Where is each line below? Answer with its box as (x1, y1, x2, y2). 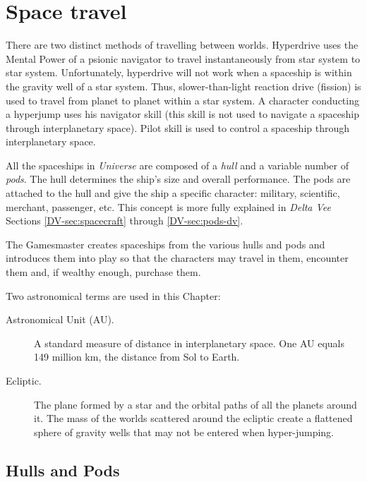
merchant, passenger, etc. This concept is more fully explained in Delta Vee (6, 199, 332, 214)
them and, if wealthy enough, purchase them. (6, 265, 201, 279)
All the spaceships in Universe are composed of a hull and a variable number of (6, 157, 349, 172)
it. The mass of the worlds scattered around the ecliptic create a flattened (34, 411, 353, 426)
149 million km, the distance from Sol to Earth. (34, 349, 240, 364)
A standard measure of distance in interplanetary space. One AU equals (34, 335, 344, 350)
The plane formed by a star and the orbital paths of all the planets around (34, 397, 357, 411)
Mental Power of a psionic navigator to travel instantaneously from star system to (6, 51, 361, 66)
